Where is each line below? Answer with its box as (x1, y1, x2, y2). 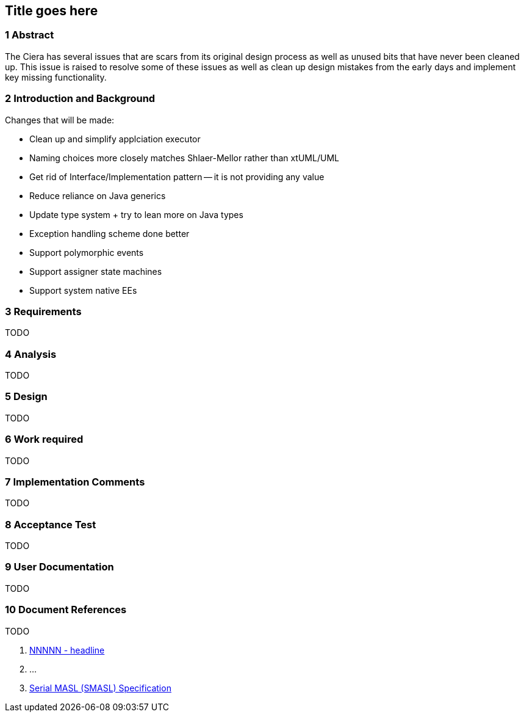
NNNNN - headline (29, 644, 105, 655)
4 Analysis (5, 348, 57, 360)
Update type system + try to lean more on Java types (29, 209, 243, 220)
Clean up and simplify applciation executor (29, 133, 201, 144)
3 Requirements (5, 305, 82, 318)
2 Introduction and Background (5, 92, 156, 105)
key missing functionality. (5, 71, 107, 82)
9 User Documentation (5, 561, 114, 573)
